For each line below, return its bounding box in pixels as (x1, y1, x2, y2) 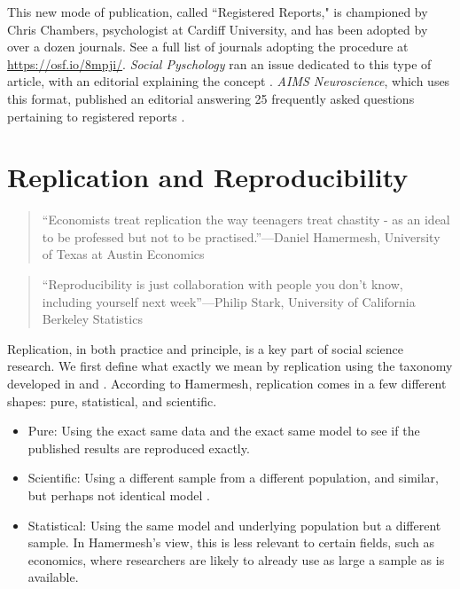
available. (27, 568, 79, 586)
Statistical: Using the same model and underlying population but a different (27, 515, 441, 534)
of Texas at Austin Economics (42, 245, 205, 263)
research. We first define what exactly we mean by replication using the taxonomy (7, 357, 453, 375)
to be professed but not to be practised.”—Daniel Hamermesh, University (42, 227, 441, 246)
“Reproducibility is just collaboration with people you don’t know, (42, 275, 403, 294)
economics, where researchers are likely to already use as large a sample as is (27, 550, 445, 569)
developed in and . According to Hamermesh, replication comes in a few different (7, 374, 447, 393)
